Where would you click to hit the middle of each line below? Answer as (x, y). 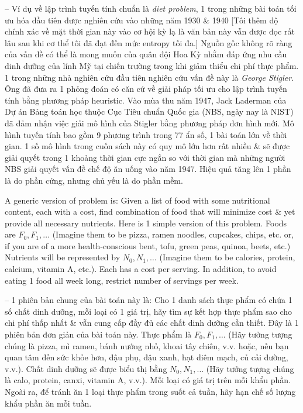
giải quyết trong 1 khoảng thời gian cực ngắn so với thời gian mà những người (145, 157)
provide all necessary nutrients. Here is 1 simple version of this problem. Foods (146, 223)
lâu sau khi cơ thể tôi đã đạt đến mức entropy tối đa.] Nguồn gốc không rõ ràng (149, 42)
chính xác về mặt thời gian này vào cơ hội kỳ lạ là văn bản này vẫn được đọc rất (150, 31)
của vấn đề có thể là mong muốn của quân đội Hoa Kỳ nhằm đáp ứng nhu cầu (146, 54)
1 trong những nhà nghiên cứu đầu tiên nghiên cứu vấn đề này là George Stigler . (149, 77)
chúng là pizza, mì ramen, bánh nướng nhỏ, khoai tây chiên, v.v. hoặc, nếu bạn (147, 345)
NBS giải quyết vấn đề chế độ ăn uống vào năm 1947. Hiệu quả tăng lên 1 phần (148, 169)
